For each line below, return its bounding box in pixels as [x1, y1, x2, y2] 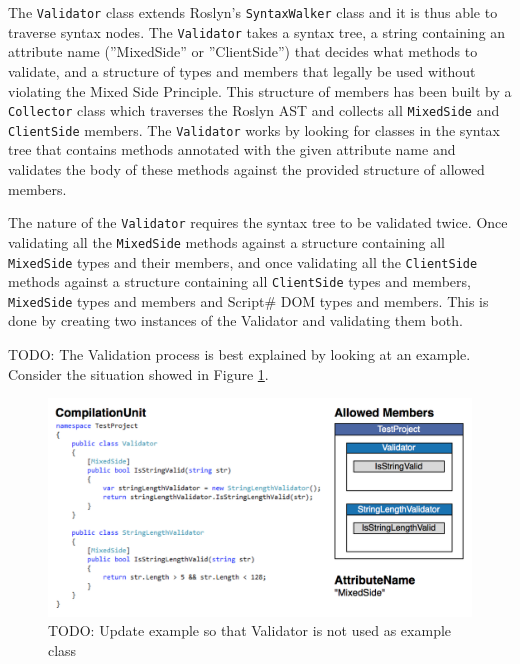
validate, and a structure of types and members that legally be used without [8, 60, 476, 81]
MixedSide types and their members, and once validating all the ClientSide [8, 251, 478, 272]
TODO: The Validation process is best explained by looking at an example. [8, 344, 471, 365]
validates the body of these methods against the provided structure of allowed [8, 159, 485, 179]
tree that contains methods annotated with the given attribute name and [8, 139, 456, 160]
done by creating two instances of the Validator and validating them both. [8, 310, 463, 331]
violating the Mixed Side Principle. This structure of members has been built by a [8, 80, 512, 101]
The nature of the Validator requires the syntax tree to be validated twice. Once [8, 212, 508, 233]
